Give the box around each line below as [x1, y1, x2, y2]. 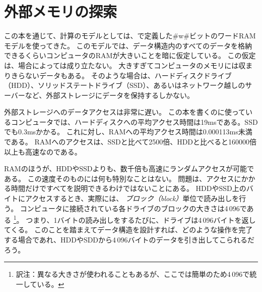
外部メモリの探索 [4, 1, 117, 22]
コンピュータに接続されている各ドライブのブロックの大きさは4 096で [20, 203, 247, 213]
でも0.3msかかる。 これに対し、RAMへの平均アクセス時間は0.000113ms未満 [4, 126, 252, 137]
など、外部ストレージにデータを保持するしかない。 [25, 89, 194, 100]
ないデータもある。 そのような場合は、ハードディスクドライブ [25, 70, 232, 80]
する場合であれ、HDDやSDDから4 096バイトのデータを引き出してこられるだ [4, 234, 254, 245]
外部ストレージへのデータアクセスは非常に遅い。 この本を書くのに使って [4, 107, 245, 117]
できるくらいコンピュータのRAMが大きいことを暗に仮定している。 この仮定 [4, 50, 256, 61]
